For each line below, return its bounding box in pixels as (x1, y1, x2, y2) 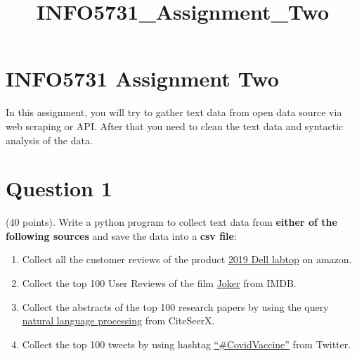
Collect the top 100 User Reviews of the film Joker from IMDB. (22, 276, 297, 290)
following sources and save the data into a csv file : (6, 228, 237, 243)
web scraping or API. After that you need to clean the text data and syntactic (6, 118, 344, 133)
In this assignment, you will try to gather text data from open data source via (6, 105, 342, 120)
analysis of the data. (6, 132, 93, 147)
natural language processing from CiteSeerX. (22, 313, 215, 328)
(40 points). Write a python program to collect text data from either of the (6, 215, 337, 229)
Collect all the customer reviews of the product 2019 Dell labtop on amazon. (22, 252, 352, 267)
